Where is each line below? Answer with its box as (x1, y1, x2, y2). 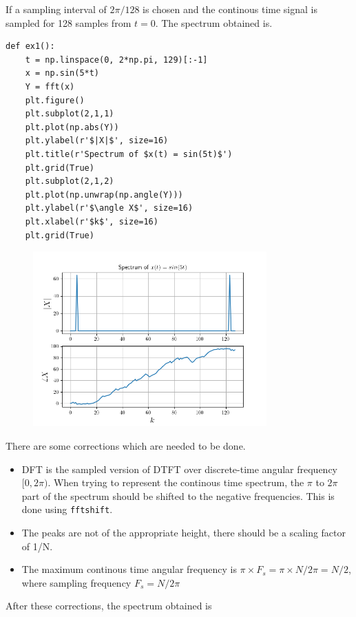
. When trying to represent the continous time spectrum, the (48, 475, 304, 490)
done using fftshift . (21, 502, 113, 516)
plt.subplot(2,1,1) (25, 109, 114, 119)
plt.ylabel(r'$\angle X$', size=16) (25, 203, 193, 213)
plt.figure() (25, 95, 85, 105)
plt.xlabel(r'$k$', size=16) (25, 216, 158, 227)
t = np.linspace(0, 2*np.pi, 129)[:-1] (25, 54, 208, 65)
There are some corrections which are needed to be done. (6, 439, 246, 453)
